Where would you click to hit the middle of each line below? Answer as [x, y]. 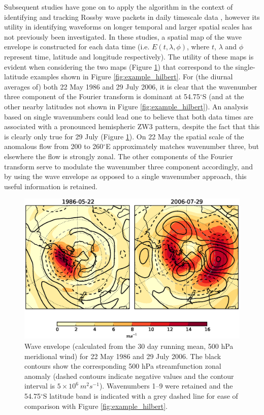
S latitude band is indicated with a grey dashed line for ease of [140, 396]
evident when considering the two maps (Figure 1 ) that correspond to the [119, 66]
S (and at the [223, 96]
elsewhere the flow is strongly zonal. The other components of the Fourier [119, 156]
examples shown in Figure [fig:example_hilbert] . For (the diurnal [132, 77]
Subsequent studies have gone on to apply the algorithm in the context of [119, 7]
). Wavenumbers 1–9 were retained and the [166, 386]
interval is [40, 386]
